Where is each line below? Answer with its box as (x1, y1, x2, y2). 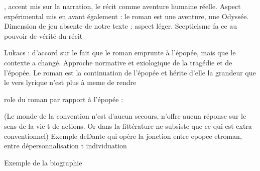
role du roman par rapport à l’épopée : (4, 94, 123, 104)
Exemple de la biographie (4, 157, 82, 167)
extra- (236, 120, 254, 131)
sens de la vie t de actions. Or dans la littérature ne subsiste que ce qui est (4, 120, 234, 131)
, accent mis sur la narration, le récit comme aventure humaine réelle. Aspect (4, 1, 241, 11)
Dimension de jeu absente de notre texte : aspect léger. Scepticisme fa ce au (4, 21, 237, 31)
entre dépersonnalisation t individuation (4, 140, 127, 151)
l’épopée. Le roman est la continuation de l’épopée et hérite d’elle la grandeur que (4, 67, 256, 77)
